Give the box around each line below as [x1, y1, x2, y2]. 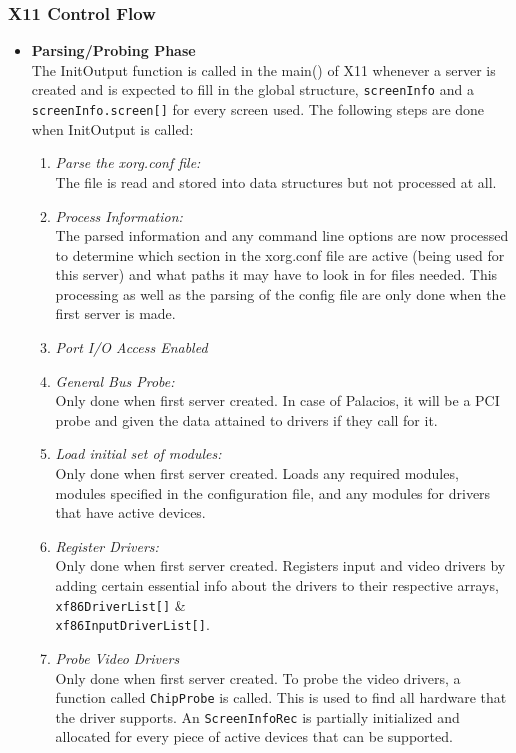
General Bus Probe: [55, 370, 175, 391]
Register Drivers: [55, 535, 159, 556]
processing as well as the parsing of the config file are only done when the [55, 283, 506, 304]
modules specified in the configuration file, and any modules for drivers [55, 482, 491, 503]
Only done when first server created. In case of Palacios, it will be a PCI [55, 390, 500, 411]
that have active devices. [55, 502, 206, 523]
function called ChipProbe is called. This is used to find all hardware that [55, 687, 507, 708]
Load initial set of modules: [55, 443, 222, 464]
